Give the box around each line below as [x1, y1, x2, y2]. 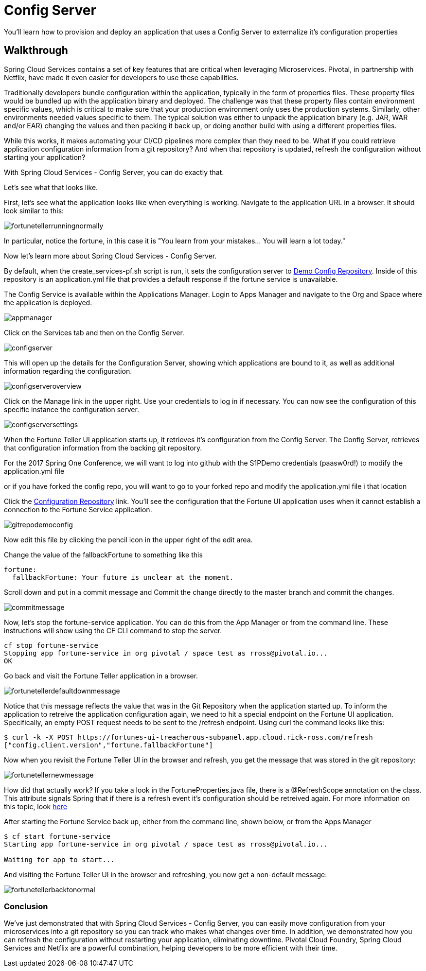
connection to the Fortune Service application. [4, 505, 152, 514]
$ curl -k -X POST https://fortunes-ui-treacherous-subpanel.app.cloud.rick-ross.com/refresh [4, 733, 373, 741]
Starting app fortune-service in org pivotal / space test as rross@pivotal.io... [4, 840, 328, 848]
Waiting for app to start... [4, 855, 115, 864]
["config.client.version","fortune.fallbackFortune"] [4, 741, 213, 749]
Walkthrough [4, 44, 68, 57]
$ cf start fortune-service [4, 832, 111, 840]
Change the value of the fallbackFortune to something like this [4, 550, 203, 559]
